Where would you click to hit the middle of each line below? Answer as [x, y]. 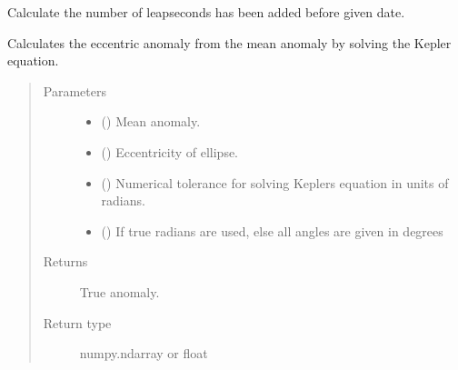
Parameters [75, 90]
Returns [65, 261]
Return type [77, 322]
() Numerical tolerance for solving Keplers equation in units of [275, 182]
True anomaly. [119, 291]
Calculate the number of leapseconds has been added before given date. [206, 12]
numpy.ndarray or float [144, 353]
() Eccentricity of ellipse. [170, 151]
